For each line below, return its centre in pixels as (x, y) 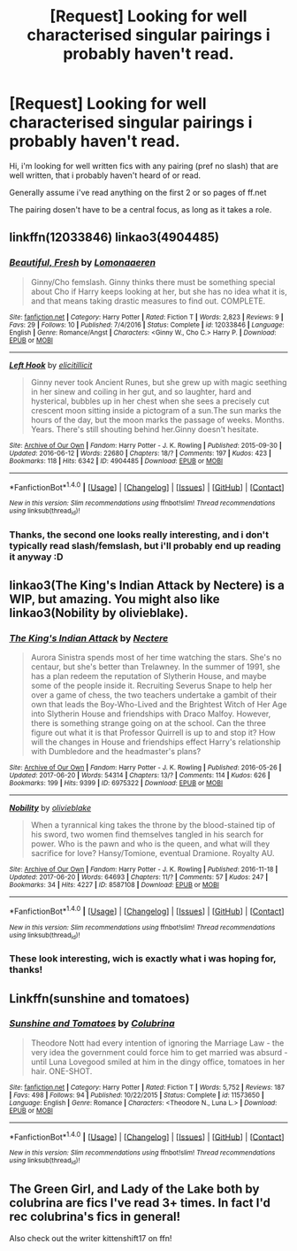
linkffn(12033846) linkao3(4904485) (114, 238)
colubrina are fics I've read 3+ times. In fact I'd (140, 1203)
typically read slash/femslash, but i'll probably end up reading (145, 545)
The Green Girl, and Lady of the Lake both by (134, 1189)
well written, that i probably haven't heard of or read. (105, 175)
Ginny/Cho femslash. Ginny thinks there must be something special (153, 282)
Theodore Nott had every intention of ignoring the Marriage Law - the (157, 1043)
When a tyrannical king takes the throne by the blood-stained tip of (153, 825)
